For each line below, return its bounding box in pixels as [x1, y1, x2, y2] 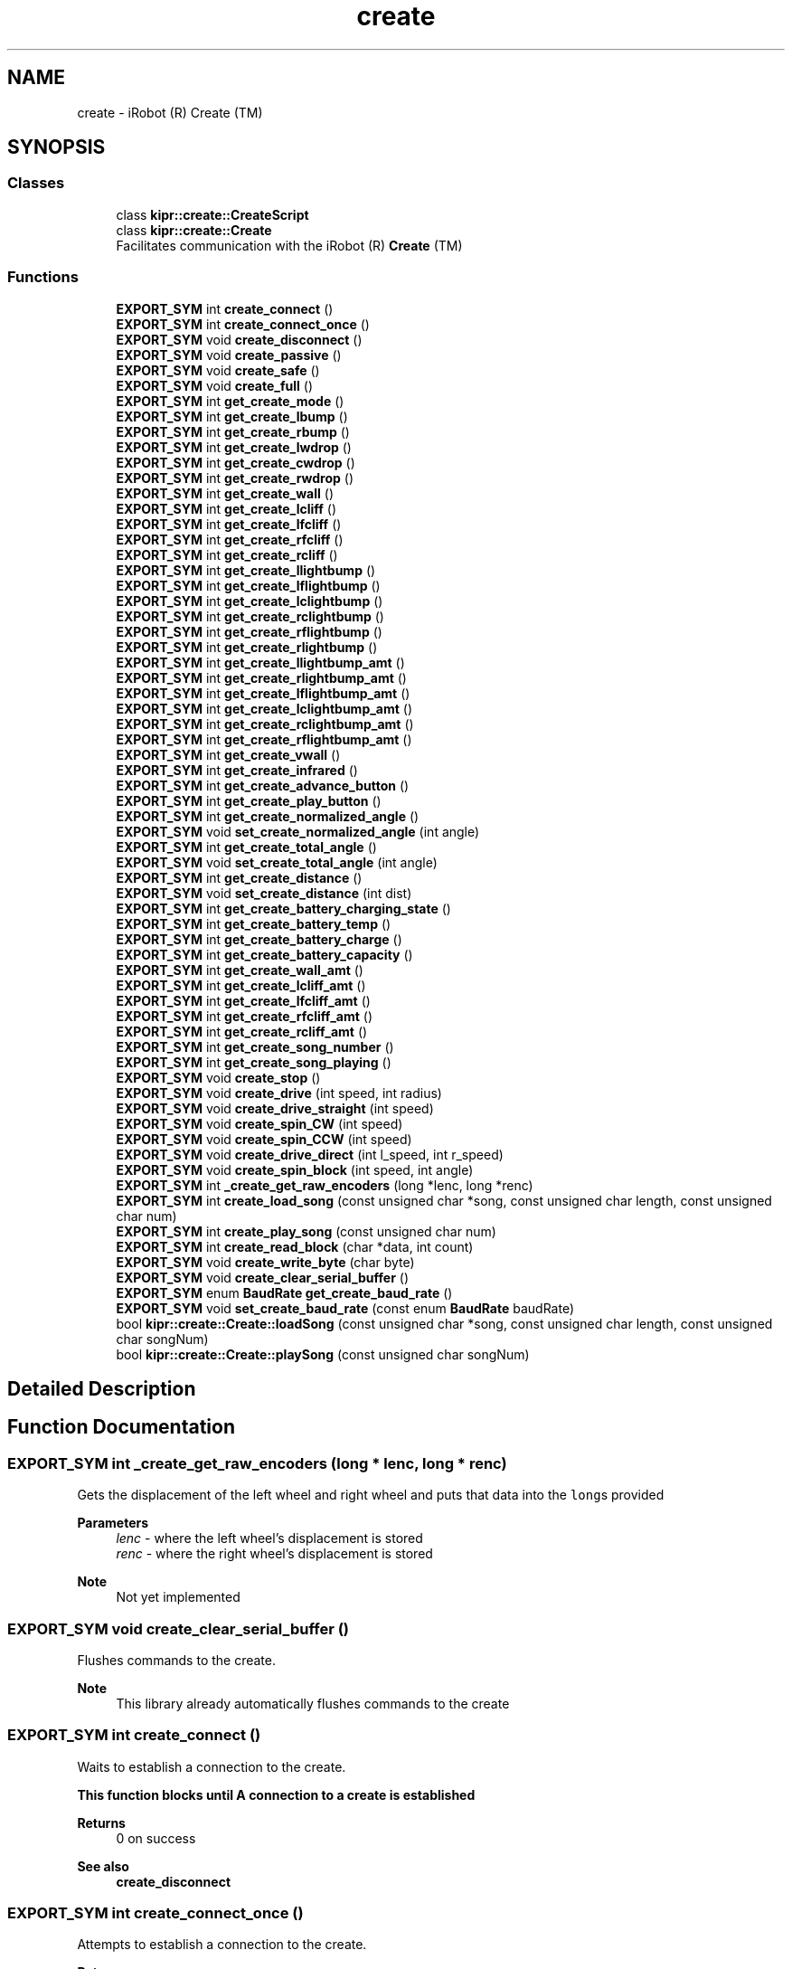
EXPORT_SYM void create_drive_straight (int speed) [116, 1100, 434, 1116]
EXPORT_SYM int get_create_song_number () [116, 1038, 394, 1055]
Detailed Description [7, 1377, 196, 1400]
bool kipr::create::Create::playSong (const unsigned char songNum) [116, 1346, 530, 1362]
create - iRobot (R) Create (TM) [77, 104, 263, 120]
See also [77, 1858, 129, 1874]
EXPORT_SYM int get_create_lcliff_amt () [116, 977, 366, 993]
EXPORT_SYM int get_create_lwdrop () [116, 439, 352, 455]
